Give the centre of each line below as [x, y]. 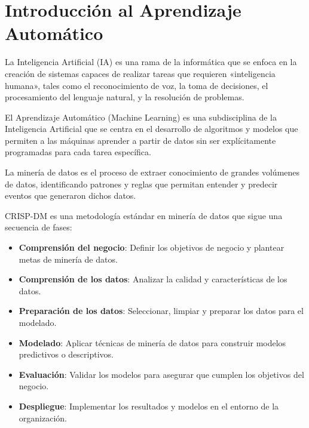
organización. [43, 418]
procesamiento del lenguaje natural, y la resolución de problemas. [125, 97]
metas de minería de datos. [68, 259]
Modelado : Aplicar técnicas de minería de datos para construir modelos [152, 342]
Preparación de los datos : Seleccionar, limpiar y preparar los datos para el [161, 311]
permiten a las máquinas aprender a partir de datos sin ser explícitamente [140, 140]
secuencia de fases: [39, 227]
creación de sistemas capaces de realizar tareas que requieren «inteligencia [140, 73]
